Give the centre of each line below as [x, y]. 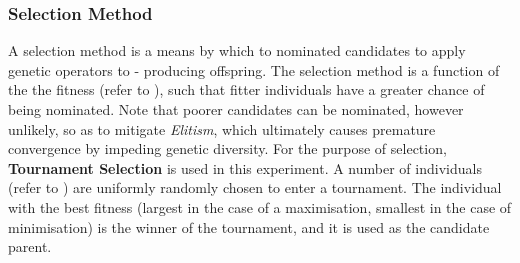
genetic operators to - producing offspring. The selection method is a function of [254, 69]
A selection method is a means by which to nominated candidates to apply [237, 50]
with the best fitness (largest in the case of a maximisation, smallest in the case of [260, 206]
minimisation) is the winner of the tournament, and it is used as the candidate [249, 226]
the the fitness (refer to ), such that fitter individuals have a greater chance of [246, 89]
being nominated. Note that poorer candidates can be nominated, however [236, 109]
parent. [30, 246]
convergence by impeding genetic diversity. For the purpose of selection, [227, 148]
